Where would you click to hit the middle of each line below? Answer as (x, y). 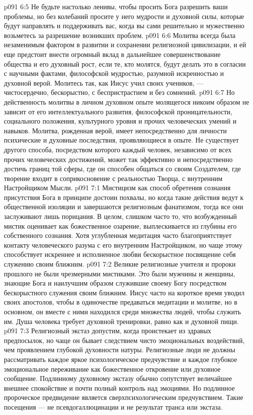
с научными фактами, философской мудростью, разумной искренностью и (114, 73)
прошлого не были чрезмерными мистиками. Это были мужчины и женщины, (119, 273)
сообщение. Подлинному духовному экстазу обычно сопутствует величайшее (118, 378)
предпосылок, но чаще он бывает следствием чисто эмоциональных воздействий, (124, 340)
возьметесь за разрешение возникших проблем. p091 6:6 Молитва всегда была (120, 35)
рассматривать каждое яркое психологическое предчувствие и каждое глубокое (121, 359)
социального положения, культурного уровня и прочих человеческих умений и (120, 121)
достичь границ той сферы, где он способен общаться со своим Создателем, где (123, 169)
